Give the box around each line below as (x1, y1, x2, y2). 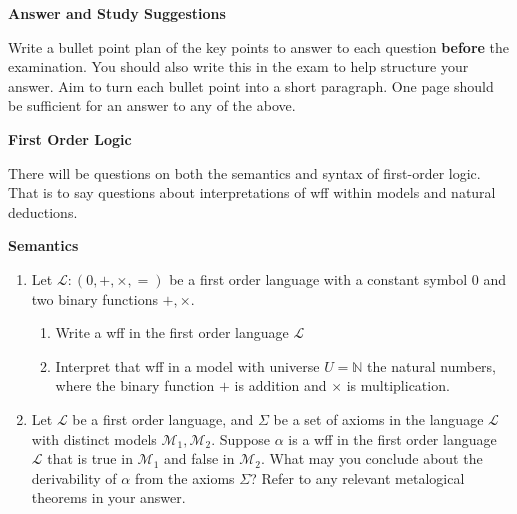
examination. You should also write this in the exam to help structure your (8, 56, 469, 77)
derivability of (31, 467, 117, 488)
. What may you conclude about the (260, 448, 483, 469)
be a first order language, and (72, 408, 254, 429)
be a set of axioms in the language (273, 408, 484, 429)
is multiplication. (346, 375, 450, 396)
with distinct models (31, 428, 157, 449)
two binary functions (31, 288, 158, 309)
